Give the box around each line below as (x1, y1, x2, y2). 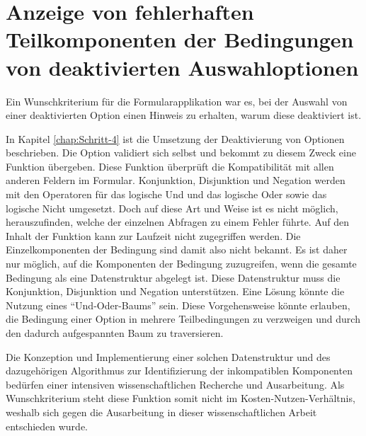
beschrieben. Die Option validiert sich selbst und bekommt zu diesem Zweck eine (6, 145, 356, 160)
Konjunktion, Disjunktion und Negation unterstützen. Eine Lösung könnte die (6, 284, 345, 299)
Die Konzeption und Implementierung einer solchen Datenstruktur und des (6, 349, 331, 364)
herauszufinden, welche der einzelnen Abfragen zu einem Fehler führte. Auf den (6, 214, 350, 229)
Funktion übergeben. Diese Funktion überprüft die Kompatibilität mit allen (6, 159, 334, 173)
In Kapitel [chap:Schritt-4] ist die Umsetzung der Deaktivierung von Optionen (6, 131, 345, 146)
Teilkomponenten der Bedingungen (6, 25, 354, 54)
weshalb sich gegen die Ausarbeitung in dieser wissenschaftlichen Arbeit (6, 404, 317, 419)
